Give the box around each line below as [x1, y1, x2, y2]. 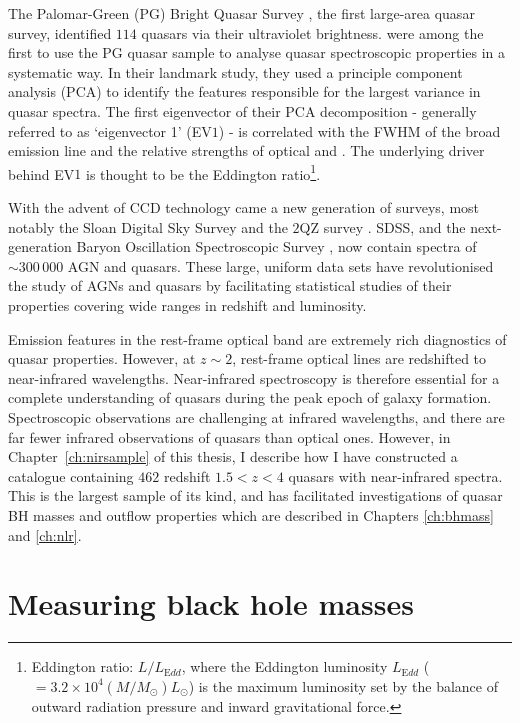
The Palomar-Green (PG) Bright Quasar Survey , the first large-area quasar [8, 3, 475, 23]
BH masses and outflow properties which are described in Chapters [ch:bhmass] [8, 504, 494, 525]
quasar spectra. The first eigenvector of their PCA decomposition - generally [8, 100, 477, 121]
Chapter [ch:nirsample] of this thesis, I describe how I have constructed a [8, 446, 458, 467]
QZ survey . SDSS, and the [299, 216, 466, 237]
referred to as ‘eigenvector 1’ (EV [8, 120, 212, 141]
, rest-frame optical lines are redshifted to [232, 348, 487, 369]
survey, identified [8, 22, 112, 43]
